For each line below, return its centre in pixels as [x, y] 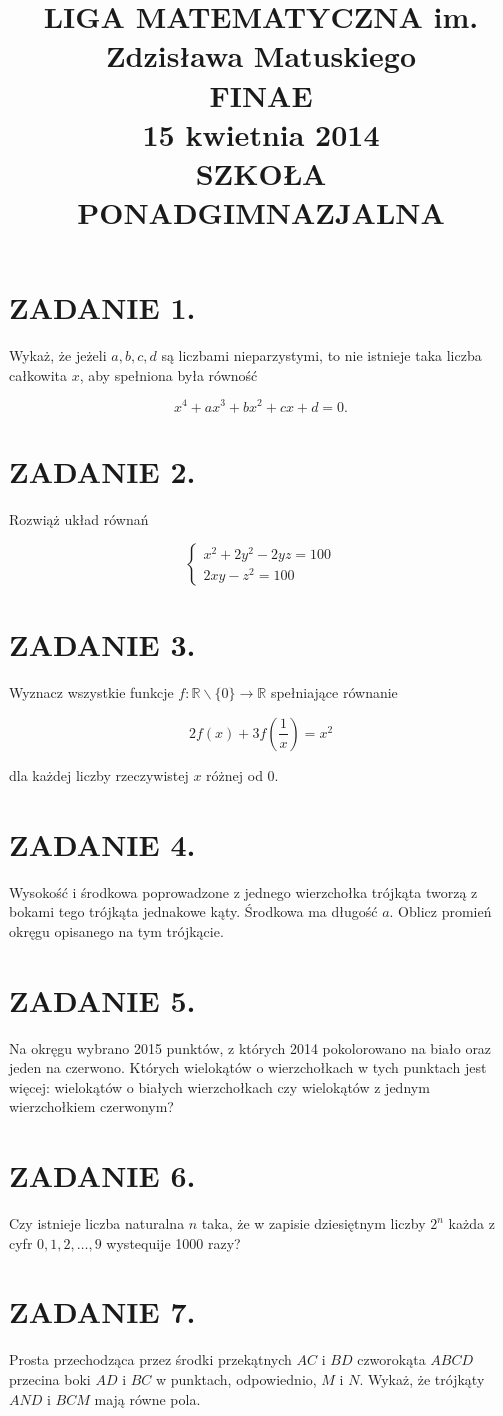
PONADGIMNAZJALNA [261, 212]
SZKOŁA [261, 172]
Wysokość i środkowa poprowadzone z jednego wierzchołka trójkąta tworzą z [243, 891]
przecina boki [50, 1378]
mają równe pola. [147, 1398]
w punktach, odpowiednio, [236, 1378]
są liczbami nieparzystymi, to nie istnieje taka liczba [321, 355]
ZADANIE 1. [102, 307]
